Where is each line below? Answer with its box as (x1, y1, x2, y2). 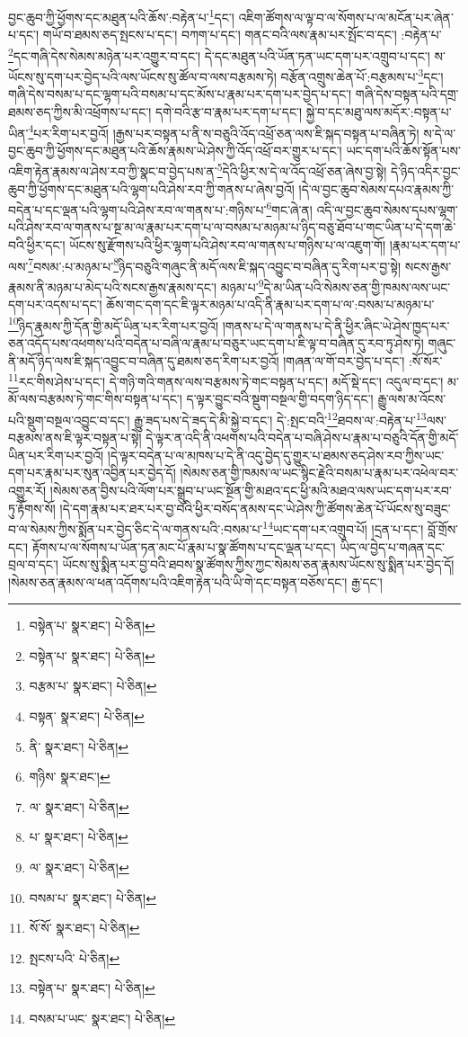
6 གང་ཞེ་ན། (266, 198, 313, 219)
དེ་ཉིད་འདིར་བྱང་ (391, 162, 461, 181)
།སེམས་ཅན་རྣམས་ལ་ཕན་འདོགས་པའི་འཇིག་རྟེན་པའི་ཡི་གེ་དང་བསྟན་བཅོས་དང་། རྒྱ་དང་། (8, 572, 383, 591)
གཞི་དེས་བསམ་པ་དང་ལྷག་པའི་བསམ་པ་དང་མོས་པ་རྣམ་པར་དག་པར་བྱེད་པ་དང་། (8, 85, 352, 103)
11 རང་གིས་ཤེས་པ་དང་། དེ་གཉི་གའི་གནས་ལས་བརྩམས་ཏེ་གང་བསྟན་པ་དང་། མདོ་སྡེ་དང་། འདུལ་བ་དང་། (8, 370, 444, 390)
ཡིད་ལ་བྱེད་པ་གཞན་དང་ (340, 537, 445, 556)
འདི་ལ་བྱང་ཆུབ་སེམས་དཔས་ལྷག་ (316, 200, 458, 219)
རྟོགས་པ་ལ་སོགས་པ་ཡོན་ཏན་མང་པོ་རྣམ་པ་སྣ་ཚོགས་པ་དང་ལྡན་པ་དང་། (31, 537, 336, 556)
